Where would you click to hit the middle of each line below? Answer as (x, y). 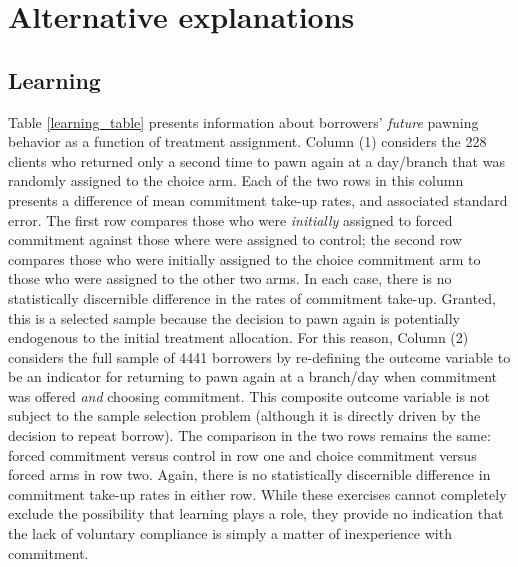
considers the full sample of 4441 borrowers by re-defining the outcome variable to (259, 356)
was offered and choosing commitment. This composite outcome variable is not (249, 395)
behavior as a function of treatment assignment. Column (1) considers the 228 (247, 141)
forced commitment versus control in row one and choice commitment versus (242, 454)
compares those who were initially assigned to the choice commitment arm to (244, 258)
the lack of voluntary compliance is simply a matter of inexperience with (230, 533)
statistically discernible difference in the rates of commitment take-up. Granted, (252, 297)
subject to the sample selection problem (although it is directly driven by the (244, 415)
